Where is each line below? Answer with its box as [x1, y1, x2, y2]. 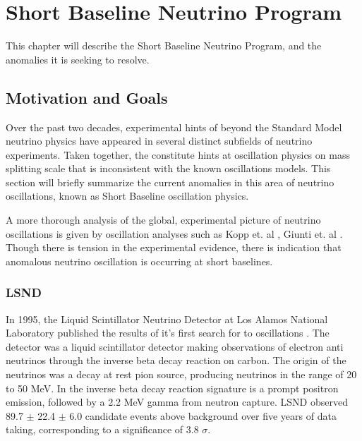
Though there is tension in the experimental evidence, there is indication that [6, 240, 342, 255]
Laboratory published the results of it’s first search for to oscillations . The [6, 325, 330, 340]
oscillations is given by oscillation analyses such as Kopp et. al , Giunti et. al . [6, 226, 343, 241]
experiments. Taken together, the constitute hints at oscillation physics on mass [6, 147, 350, 162]
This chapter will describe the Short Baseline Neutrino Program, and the [6, 38, 322, 53]
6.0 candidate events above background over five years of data [69, 408, 337, 423]
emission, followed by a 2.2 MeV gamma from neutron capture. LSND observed [6, 394, 348, 409]
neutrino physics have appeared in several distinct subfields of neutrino [6, 133, 313, 148]
